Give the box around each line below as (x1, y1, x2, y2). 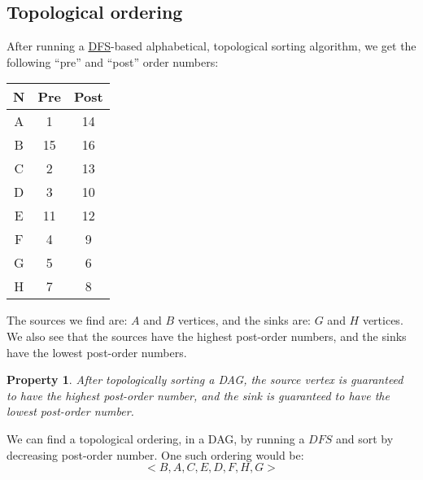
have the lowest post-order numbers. (7, 343, 187, 360)
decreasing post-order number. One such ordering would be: (7, 446, 304, 463)
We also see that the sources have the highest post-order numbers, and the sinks (7, 327, 407, 344)
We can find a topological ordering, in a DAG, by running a (7, 430, 305, 447)
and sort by (335, 430, 394, 447)
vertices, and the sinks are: (177, 312, 311, 329)
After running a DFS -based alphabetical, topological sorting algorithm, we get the (7, 37, 416, 55)
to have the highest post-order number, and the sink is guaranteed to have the (7, 386, 390, 404)
